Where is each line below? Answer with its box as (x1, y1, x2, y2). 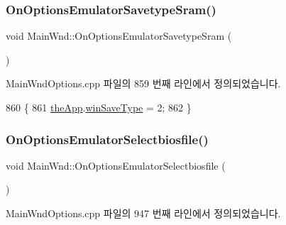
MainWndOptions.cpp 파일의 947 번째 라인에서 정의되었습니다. (6, 206, 281, 220)
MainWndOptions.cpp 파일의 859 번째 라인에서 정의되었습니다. (6, 76, 281, 91)
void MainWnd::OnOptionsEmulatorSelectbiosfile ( (6, 158, 226, 172)
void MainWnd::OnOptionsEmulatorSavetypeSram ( (6, 28, 232, 43)
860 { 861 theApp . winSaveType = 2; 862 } (6, 100, 192, 114)
